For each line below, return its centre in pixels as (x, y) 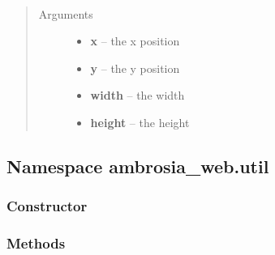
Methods (36, 243)
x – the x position (135, 41)
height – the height (140, 122)
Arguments (66, 13)
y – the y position (135, 68)
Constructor (47, 206)
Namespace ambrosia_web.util (138, 166)
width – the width (137, 95)
